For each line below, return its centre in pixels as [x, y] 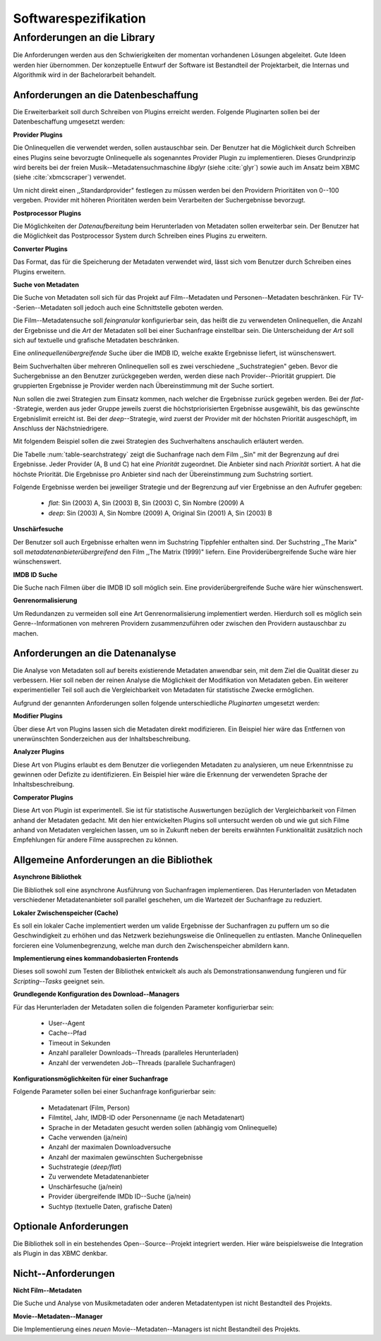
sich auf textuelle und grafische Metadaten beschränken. [96, 340]
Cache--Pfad [67, 1033]
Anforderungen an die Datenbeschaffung [106, 95]
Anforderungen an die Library [84, 37]
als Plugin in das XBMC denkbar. [60, 1253]
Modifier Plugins [38, 716]
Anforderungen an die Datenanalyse [95, 654]
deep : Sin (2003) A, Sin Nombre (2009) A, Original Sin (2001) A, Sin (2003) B [160, 513]
